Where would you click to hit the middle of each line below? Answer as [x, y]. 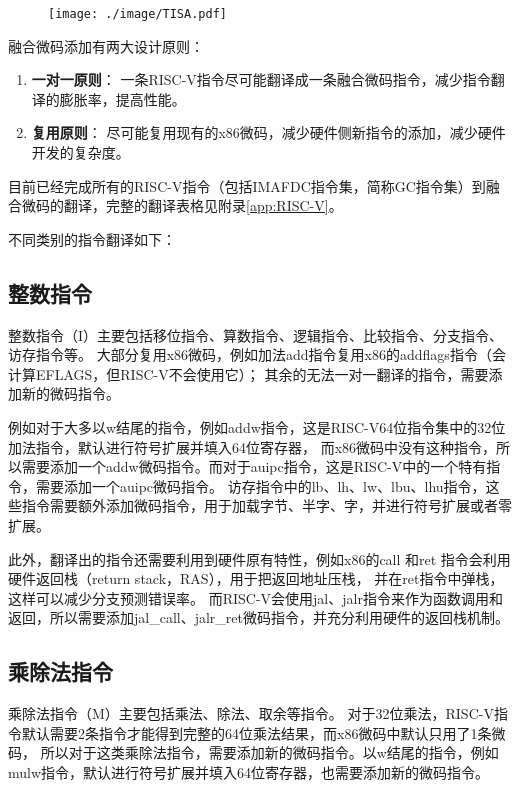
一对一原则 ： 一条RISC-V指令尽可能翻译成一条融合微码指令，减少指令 [261, 79]
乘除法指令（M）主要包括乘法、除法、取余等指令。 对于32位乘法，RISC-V [251, 713]
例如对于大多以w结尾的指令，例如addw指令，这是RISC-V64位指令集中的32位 [257, 426]
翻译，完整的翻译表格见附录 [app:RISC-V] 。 [203, 205]
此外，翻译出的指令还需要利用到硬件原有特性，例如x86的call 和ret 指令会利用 [259, 558]
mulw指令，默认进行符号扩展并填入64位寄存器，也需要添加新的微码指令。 [249, 771]
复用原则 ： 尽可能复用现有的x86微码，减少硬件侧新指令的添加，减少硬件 [268, 132]
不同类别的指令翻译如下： [92, 238]
